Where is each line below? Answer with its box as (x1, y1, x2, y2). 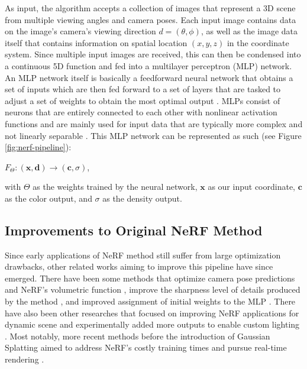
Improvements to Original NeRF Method (5, 221, 263, 239)
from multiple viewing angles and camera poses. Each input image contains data (5, 13, 296, 25)
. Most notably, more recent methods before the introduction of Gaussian (5, 329, 270, 342)
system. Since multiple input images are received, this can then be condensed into (5, 48, 301, 60)
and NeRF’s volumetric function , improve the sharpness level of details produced (5, 283, 300, 296)
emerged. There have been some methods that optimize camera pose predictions (5, 271, 295, 284)
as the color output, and (5, 192, 92, 204)
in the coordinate (227, 36, 289, 48)
